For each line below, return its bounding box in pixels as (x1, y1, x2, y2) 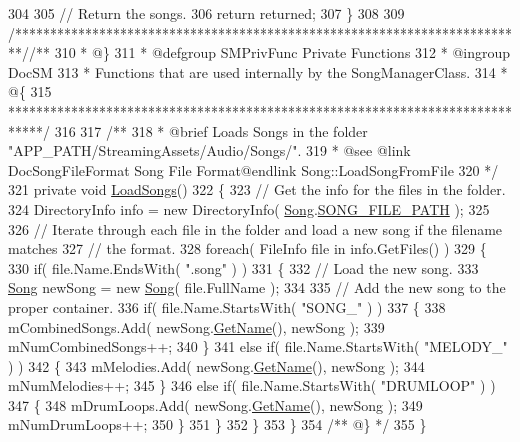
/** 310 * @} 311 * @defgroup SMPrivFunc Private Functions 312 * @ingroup (29, 42, 511, 63)
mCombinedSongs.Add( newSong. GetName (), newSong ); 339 (8, 316, 385, 337)
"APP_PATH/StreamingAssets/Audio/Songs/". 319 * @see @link (8, 140, 411, 161)
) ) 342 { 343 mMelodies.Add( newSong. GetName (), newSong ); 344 (8, 355, 425, 376)
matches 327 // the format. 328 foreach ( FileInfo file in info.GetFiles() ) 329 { (8, 238, 487, 259)
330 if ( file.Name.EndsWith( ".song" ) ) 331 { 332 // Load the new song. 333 (8, 257, 479, 278)
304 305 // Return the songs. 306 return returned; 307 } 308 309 (8, 3, 405, 23)
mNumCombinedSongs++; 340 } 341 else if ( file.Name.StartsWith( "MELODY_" (8, 336, 508, 357)
